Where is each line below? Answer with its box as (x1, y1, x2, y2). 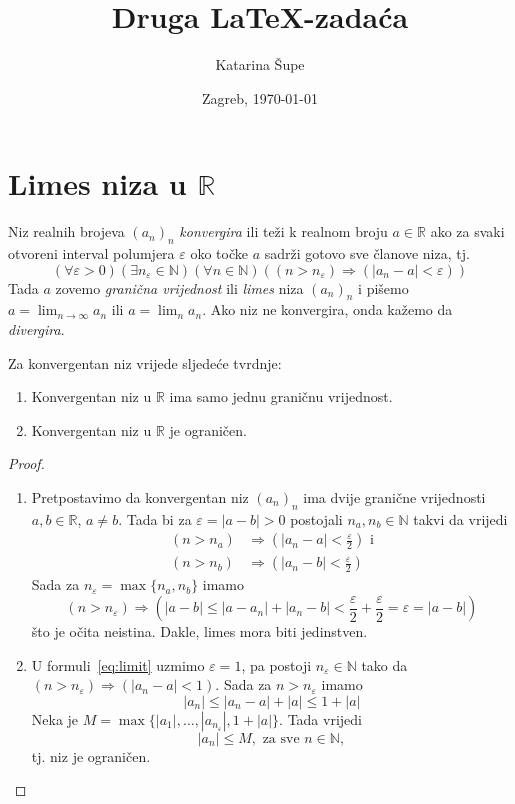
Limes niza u (8, 163, 187, 204)
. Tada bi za (118, 508, 192, 529)
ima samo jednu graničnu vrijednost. (169, 386, 393, 407)
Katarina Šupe (215, 54, 305, 75)
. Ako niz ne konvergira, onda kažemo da (202, 299, 453, 320)
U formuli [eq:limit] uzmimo (31, 654, 205, 675)
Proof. (8, 453, 45, 474)
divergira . (8, 319, 65, 340)
